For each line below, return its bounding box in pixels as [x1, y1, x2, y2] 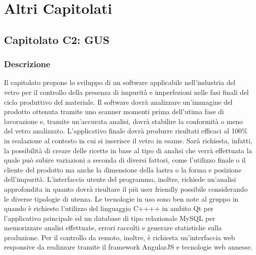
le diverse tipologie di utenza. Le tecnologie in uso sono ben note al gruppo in [4, 193, 239, 204]
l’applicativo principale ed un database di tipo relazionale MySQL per [4, 212, 216, 223]
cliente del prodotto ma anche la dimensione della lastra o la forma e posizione [4, 164, 242, 174]
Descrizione [4, 58, 50, 70]
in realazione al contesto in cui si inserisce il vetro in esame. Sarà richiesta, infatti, [4, 135, 253, 145]
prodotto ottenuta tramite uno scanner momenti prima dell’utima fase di [4, 106, 224, 117]
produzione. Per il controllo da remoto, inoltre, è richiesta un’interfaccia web [4, 232, 235, 242]
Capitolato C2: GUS [4, 32, 110, 47]
